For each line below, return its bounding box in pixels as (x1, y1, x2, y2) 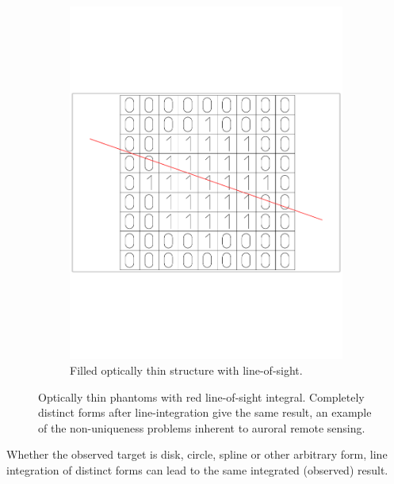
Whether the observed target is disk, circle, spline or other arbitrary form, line (6, 446, 388, 463)
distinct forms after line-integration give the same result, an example (38, 404, 372, 421)
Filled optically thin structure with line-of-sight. (70, 361, 303, 378)
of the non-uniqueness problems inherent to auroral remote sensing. (38, 419, 365, 436)
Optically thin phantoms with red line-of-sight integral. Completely (38, 388, 365, 405)
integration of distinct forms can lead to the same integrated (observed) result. (6, 461, 388, 478)
